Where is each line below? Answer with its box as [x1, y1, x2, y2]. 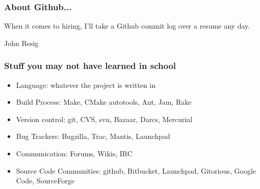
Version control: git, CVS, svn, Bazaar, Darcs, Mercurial [16, 113, 193, 124]
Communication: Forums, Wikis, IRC [16, 148, 133, 158]
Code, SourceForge [16, 175, 75, 186]
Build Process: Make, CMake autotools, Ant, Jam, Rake [16, 97, 192, 107]
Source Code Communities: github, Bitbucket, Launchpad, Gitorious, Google [16, 165, 256, 176]
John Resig [4, 37, 39, 48]
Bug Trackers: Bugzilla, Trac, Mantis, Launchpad [16, 131, 170, 141]
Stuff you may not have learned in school [4, 59, 176, 72]
